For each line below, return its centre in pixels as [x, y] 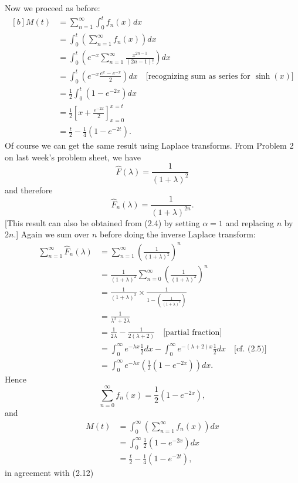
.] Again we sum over [52, 234]
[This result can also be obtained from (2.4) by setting [102, 222]
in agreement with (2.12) [49, 473]
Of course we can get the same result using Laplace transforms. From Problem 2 [149, 145]
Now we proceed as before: [53, 8]
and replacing [250, 222]
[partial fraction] [193, 332]
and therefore [29, 189]
